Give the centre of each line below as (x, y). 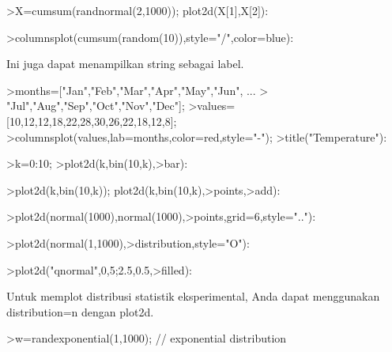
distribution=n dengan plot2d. (80, 311)
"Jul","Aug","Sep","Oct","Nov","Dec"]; (96, 106)
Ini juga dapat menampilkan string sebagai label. (125, 64)
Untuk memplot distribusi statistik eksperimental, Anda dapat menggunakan (193, 296)
